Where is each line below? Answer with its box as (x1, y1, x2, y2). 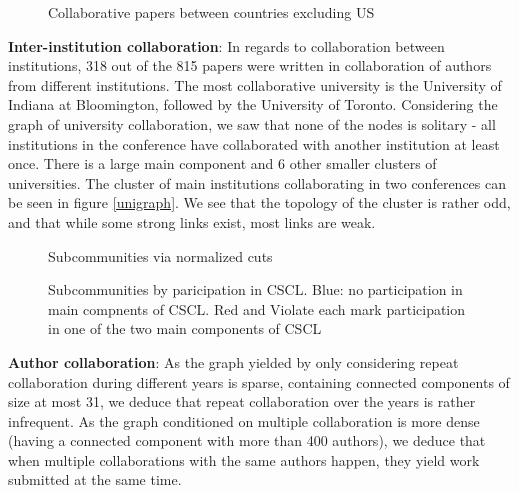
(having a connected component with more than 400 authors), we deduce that (8, 430, 486, 451)
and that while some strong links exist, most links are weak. (8, 211, 376, 232)
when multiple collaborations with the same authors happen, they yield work (8, 449, 480, 470)
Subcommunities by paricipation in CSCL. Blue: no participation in (48, 279, 463, 300)
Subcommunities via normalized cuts (48, 245, 273, 266)
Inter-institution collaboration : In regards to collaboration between (8, 35, 445, 56)
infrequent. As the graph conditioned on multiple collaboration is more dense (8, 410, 480, 431)
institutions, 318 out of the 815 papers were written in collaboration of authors (8, 55, 492, 76)
